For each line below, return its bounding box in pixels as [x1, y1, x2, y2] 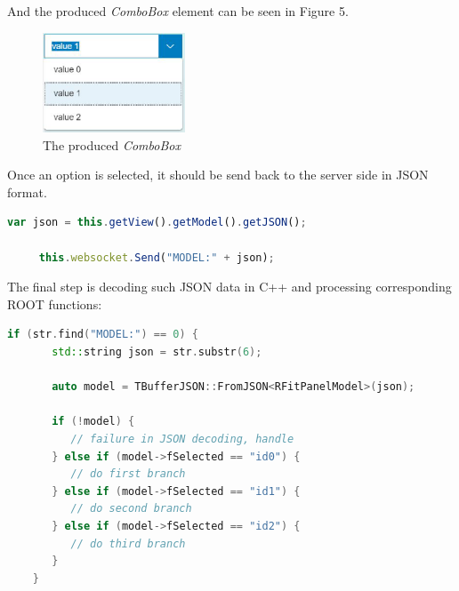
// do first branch [70, 467, 186, 481]
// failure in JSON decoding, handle [70, 432, 294, 445]
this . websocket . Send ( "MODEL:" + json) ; [38, 251, 275, 264]
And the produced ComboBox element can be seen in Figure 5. [7, 2, 349, 20]
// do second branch [70, 502, 192, 515]
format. [7, 182, 47, 201]
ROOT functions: [7, 294, 102, 313]
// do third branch [70, 537, 186, 550]
